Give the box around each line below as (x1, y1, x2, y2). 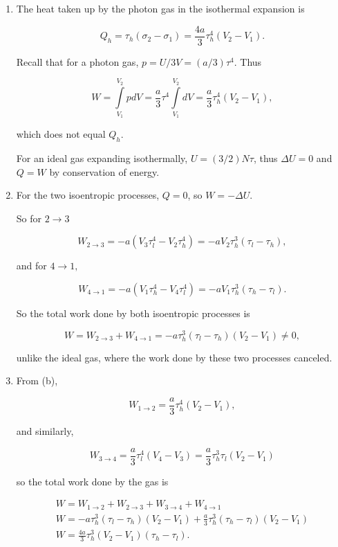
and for (16, 258, 47, 273)
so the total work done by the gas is (16, 474, 169, 488)
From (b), (16, 373, 58, 388)
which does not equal (16, 127, 106, 141)
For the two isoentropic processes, (16, 188, 160, 202)
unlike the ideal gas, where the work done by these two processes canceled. (16, 350, 332, 364)
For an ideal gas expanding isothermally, (16, 150, 188, 165)
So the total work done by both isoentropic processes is (16, 305, 250, 320)
